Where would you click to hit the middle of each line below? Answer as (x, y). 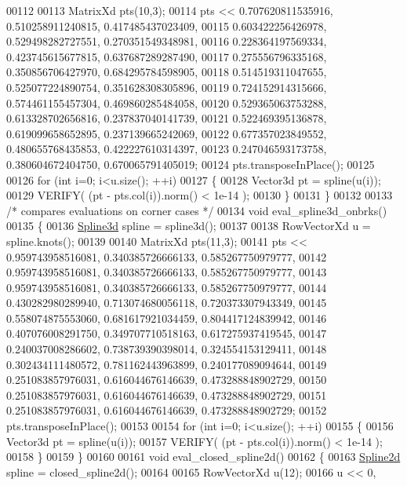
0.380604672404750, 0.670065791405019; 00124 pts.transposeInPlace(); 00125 (191, 164)
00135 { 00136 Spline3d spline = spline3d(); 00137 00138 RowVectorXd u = (189, 226)
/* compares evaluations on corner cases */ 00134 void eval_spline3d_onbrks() (197, 210)
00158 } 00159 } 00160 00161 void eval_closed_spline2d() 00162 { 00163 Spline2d (203, 457)
